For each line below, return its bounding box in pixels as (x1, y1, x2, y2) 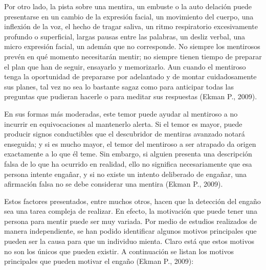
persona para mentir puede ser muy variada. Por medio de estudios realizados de (4, 215, 257, 226)
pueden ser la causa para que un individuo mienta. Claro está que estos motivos (4, 236, 255, 246)
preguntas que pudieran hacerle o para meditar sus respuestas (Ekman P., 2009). (4, 91, 257, 102)
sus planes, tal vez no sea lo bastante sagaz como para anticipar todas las (4, 81, 234, 92)
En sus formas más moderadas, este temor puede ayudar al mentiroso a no (4, 108, 238, 119)
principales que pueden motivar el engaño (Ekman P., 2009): (4, 256, 194, 266)
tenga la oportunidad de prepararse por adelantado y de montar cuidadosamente (4, 71, 257, 82)
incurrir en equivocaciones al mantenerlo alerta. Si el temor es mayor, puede (4, 118, 242, 129)
